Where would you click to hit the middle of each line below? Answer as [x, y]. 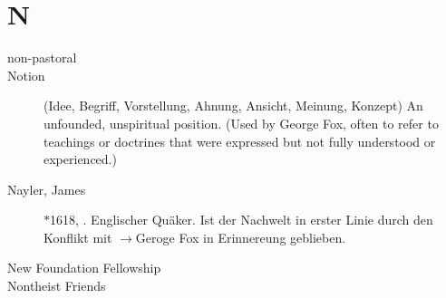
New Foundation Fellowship [84, 268]
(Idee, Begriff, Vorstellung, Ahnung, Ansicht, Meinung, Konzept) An [233, 106]
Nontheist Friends [57, 286]
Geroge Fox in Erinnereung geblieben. [241, 237]
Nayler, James [47, 189]
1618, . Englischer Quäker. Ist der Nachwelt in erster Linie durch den [242, 220]
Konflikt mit [78, 237]
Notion [26, 75]
